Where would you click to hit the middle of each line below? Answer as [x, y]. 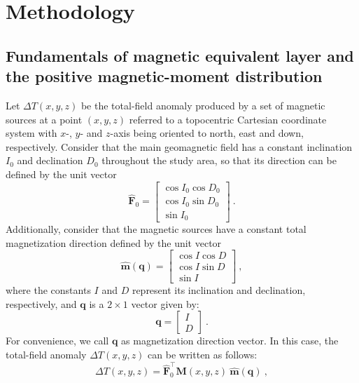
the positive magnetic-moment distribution [164, 76]
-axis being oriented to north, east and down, [207, 133]
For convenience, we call [57, 341]
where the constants [48, 290]
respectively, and [41, 303]
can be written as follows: [203, 355]
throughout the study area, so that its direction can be [219, 160]
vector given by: [165, 303]
